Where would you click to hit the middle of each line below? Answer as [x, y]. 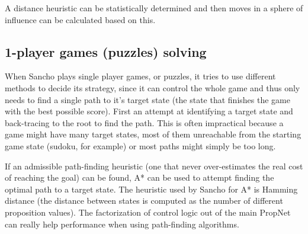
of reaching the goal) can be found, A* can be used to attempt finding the [139, 177]
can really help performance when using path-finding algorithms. [122, 224]
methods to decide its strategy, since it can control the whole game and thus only [153, 87]
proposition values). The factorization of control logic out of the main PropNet [148, 212]
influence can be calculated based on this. [80, 19]
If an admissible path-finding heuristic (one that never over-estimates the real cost [154, 166]
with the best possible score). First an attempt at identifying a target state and [149, 111]
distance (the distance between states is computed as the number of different [144, 201]
